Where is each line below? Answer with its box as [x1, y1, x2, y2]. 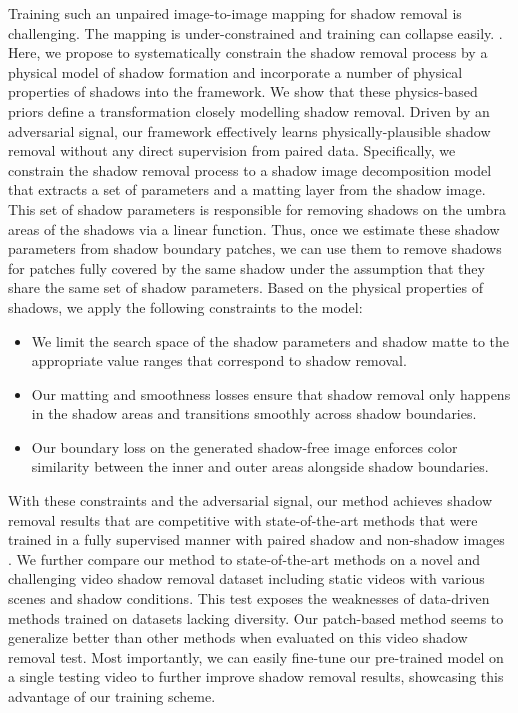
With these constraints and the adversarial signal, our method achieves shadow [8, 490, 493, 511]
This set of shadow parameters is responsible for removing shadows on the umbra [8, 198, 506, 219]
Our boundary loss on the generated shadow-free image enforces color [31, 436, 458, 457]
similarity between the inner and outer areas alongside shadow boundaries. [31, 456, 489, 477]
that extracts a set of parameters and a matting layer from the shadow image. [8, 179, 486, 200]
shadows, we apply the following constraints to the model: [8, 296, 363, 317]
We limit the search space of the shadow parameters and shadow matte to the [31, 330, 510, 351]
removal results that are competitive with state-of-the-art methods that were [8, 509, 478, 530]
